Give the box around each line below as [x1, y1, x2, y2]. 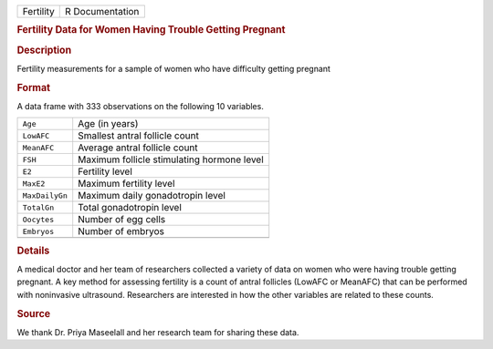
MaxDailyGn [22, 190, 68, 200]
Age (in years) [78, 118, 139, 130]
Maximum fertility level [78, 178, 175, 190]
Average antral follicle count [78, 141, 198, 154]
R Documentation [65, 5, 140, 17]
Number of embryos [78, 225, 164, 238]
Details [16, 244, 50, 257]
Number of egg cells [78, 213, 166, 226]
